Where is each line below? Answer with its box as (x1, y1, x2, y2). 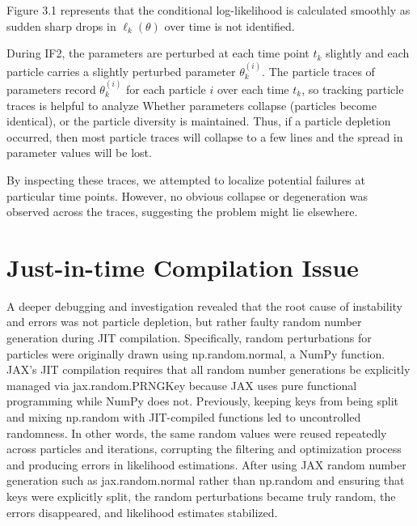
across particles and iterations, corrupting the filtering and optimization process (6, 440, 402, 457)
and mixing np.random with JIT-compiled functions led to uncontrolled (6, 409, 361, 426)
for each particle (125, 81, 206, 97)
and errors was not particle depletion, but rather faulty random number (6, 313, 362, 330)
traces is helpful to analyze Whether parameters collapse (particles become (6, 96, 377, 113)
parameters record (6, 81, 96, 97)
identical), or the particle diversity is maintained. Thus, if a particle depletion (6, 112, 391, 129)
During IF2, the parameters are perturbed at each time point (6, 45, 310, 62)
